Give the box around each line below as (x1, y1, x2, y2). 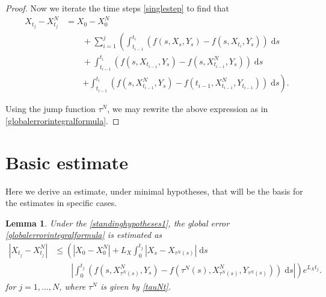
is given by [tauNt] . (100, 280, 171, 292)
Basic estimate (5, 149, 128, 174)
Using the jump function (5, 102, 96, 115)
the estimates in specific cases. (5, 196, 117, 209)
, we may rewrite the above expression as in (107, 102, 268, 115)
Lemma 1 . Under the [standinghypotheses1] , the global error (5, 216, 230, 229)
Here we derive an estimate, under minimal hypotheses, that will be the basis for (5, 184, 303, 197)
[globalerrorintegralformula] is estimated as (5, 228, 162, 241)
